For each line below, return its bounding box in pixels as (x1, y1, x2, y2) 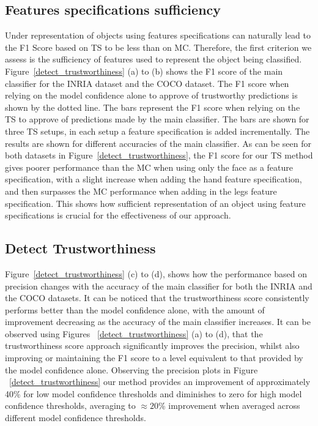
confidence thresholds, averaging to (5, 399, 136, 412)
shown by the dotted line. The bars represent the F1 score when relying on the (5, 100, 300, 113)
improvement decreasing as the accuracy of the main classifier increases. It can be (5, 315, 311, 328)
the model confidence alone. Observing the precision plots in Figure (5, 363, 258, 376)
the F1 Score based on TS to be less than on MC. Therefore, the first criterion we (5, 40, 312, 53)
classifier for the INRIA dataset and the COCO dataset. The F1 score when (5, 77, 289, 89)
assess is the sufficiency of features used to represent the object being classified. (5, 53, 302, 65)
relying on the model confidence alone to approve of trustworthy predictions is (5, 89, 298, 102)
